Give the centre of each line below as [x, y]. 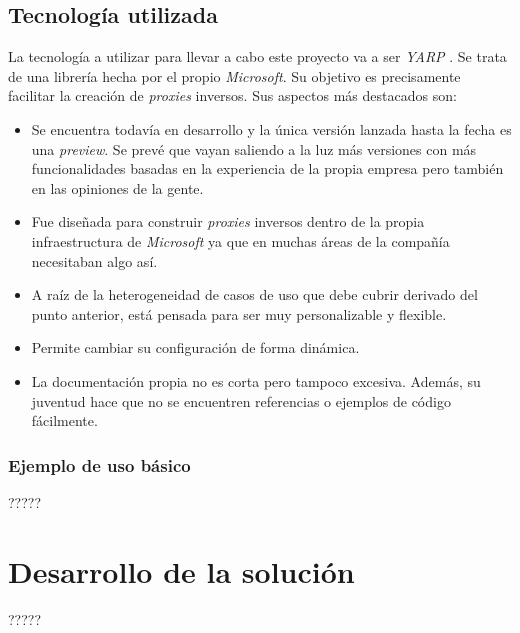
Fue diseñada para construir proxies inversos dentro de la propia [228, 221]
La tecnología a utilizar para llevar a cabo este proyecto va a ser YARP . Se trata [257, 56]
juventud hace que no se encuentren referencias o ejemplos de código [241, 400]
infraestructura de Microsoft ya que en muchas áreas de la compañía [240, 240]
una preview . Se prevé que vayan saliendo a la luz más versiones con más [254, 148]
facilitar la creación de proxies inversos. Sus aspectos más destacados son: [232, 95]
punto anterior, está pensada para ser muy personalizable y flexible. [239, 313]
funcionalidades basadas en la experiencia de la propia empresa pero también [267, 168]
